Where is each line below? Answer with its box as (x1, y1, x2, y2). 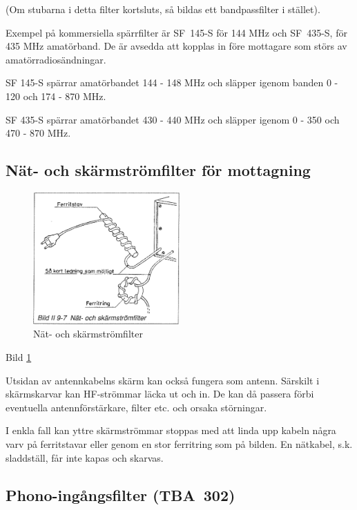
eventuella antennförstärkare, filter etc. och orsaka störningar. (6, 400, 267, 414)
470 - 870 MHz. (6, 126, 71, 140)
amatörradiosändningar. (6, 52, 106, 66)
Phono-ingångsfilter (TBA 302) (6, 484, 235, 505)
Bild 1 (6, 350, 32, 364)
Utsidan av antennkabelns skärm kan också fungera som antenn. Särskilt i (6, 373, 320, 387)
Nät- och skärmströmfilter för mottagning (6, 159, 311, 181)
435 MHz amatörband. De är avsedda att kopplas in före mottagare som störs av (6, 39, 347, 53)
